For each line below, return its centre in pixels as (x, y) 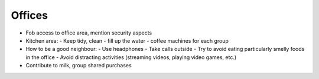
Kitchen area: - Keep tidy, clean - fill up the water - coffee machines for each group (127, 40)
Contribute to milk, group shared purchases (79, 66)
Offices (30, 15)
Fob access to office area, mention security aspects (89, 33)
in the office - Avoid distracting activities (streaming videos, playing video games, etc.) (131, 57)
